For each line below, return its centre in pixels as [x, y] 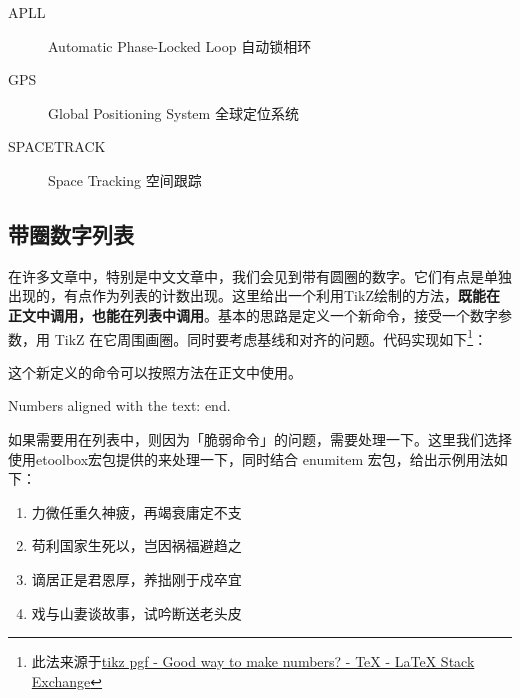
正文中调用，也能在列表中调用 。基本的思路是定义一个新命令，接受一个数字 [253, 314]
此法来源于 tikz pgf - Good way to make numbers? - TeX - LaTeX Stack [253, 661]
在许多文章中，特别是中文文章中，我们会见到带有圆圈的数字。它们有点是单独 [260, 275]
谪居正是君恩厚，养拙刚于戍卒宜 [136, 578]
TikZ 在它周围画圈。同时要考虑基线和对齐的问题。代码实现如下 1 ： [271, 337]
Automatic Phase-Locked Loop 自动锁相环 [180, 45]
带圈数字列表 [71, 233]
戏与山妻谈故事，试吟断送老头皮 [136, 612]
